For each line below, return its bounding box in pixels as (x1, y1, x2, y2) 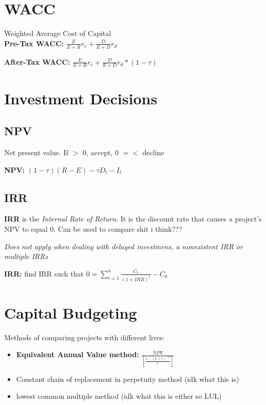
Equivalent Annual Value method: (16, 349, 139, 360)
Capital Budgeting (4, 302, 137, 323)
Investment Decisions (4, 87, 158, 108)
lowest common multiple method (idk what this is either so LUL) (16, 391, 222, 401)
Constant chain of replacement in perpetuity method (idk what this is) (16, 373, 239, 384)
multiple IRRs (4, 251, 48, 262)
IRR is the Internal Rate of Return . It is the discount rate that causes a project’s (4, 213, 262, 224)
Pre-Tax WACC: (4, 38, 64, 48)
